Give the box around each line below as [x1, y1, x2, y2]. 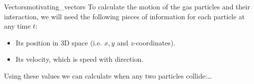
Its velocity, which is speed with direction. [15, 54, 144, 64]
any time [4, 21, 31, 31]
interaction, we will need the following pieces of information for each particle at [4, 11, 245, 21]
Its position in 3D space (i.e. [15, 37, 102, 47]
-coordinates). [133, 37, 176, 47]
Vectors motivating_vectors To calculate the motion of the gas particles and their [4, 1, 250, 11]
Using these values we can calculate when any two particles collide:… [4, 70, 212, 81]
